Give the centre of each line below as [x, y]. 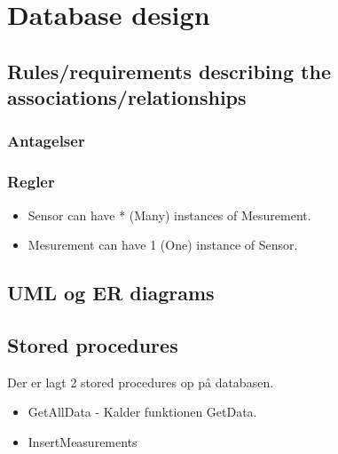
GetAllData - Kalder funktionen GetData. [142, 412]
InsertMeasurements [83, 441]
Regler [31, 182]
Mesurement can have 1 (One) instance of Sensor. [163, 245]
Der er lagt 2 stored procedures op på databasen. [141, 382]
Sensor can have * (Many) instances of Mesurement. [169, 215]
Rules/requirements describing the [169, 71]
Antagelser [46, 141]
